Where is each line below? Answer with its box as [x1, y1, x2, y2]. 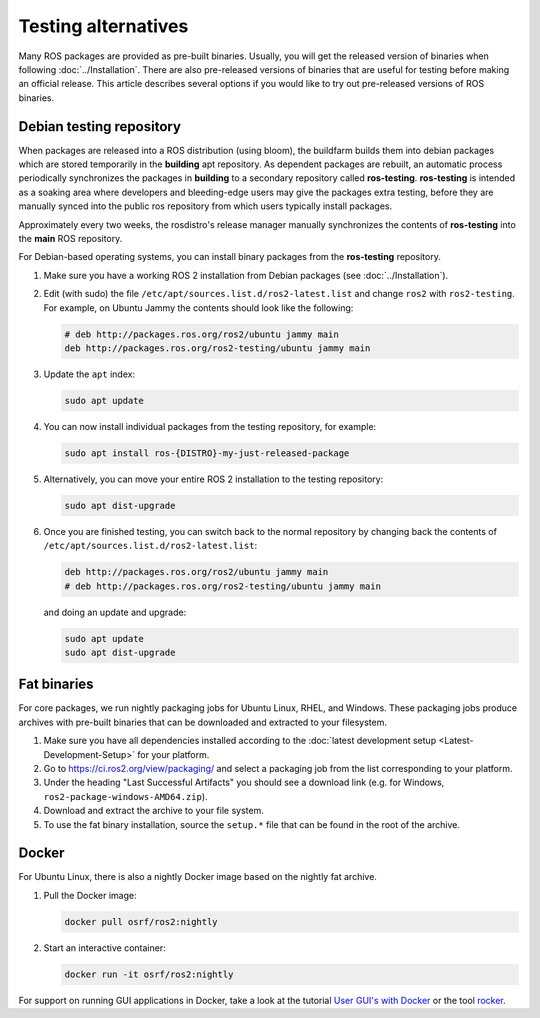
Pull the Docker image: [43, 889, 137, 901]
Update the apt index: [43, 368, 135, 380]
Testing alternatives [18, 15, 189, 37]
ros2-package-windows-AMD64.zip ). [43, 790, 209, 802]
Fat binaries [18, 676, 94, 693]
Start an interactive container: [43, 941, 166, 954]
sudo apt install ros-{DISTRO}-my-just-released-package [64, 447, 350, 459]
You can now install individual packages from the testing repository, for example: [43, 420, 377, 432]
